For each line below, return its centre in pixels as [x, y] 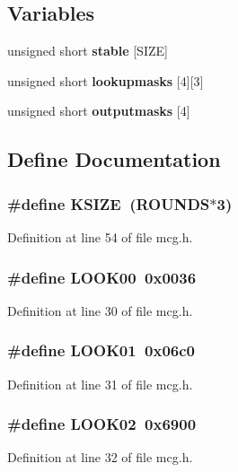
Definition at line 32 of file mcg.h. [100, 457]
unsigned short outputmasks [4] [99, 111]
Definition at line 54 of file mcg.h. [100, 236]
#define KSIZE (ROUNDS [109, 203]
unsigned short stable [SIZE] [88, 51]
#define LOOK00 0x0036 [102, 277]
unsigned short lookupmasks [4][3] [106, 80]
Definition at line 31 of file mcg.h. [100, 384]
